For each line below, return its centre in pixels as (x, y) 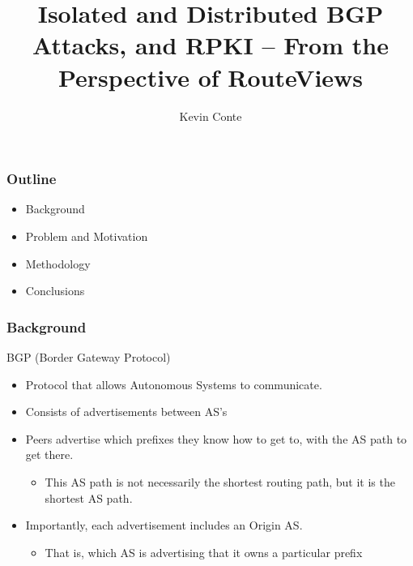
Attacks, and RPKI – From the (211, 45)
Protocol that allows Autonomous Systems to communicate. (174, 384)
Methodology (58, 263)
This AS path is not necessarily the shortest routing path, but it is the (220, 481)
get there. (49, 455)
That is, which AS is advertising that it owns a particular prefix (204, 552)
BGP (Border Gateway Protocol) (89, 356)
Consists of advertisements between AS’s (126, 412)
